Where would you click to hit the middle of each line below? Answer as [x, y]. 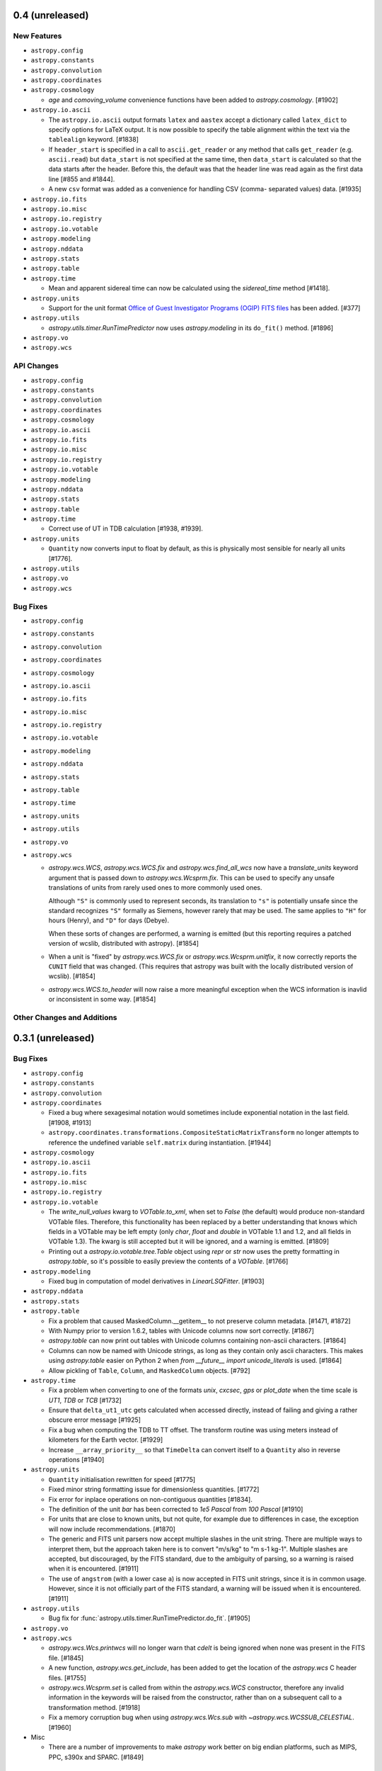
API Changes [36, 366]
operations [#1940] [76, 1460]
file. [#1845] [66, 1658]
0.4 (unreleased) [51, 15]
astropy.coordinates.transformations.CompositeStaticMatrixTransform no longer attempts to [204, 1133]
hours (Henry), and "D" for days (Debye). [109, 920]
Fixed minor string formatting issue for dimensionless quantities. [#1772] [154, 1489]
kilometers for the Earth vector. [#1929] [106, 1440]
